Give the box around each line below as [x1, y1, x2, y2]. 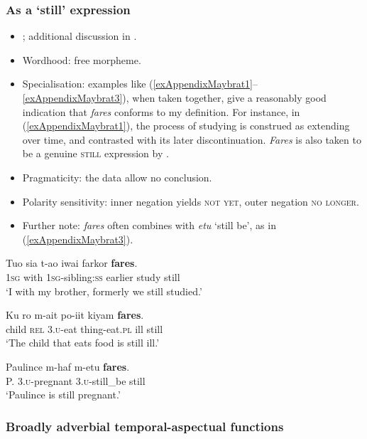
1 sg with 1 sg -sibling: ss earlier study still [6, 269, 180, 284]
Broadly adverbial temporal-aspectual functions [6, 417, 284, 435]
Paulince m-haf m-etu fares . [6, 359, 130, 374]
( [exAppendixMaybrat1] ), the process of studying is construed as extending [22, 118, 350, 133]
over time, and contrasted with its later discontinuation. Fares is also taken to [22, 132, 361, 147]
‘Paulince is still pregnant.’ [6, 387, 121, 402]
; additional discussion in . [22, 28, 137, 43]
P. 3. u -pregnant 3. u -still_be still [6, 373, 146, 388]
